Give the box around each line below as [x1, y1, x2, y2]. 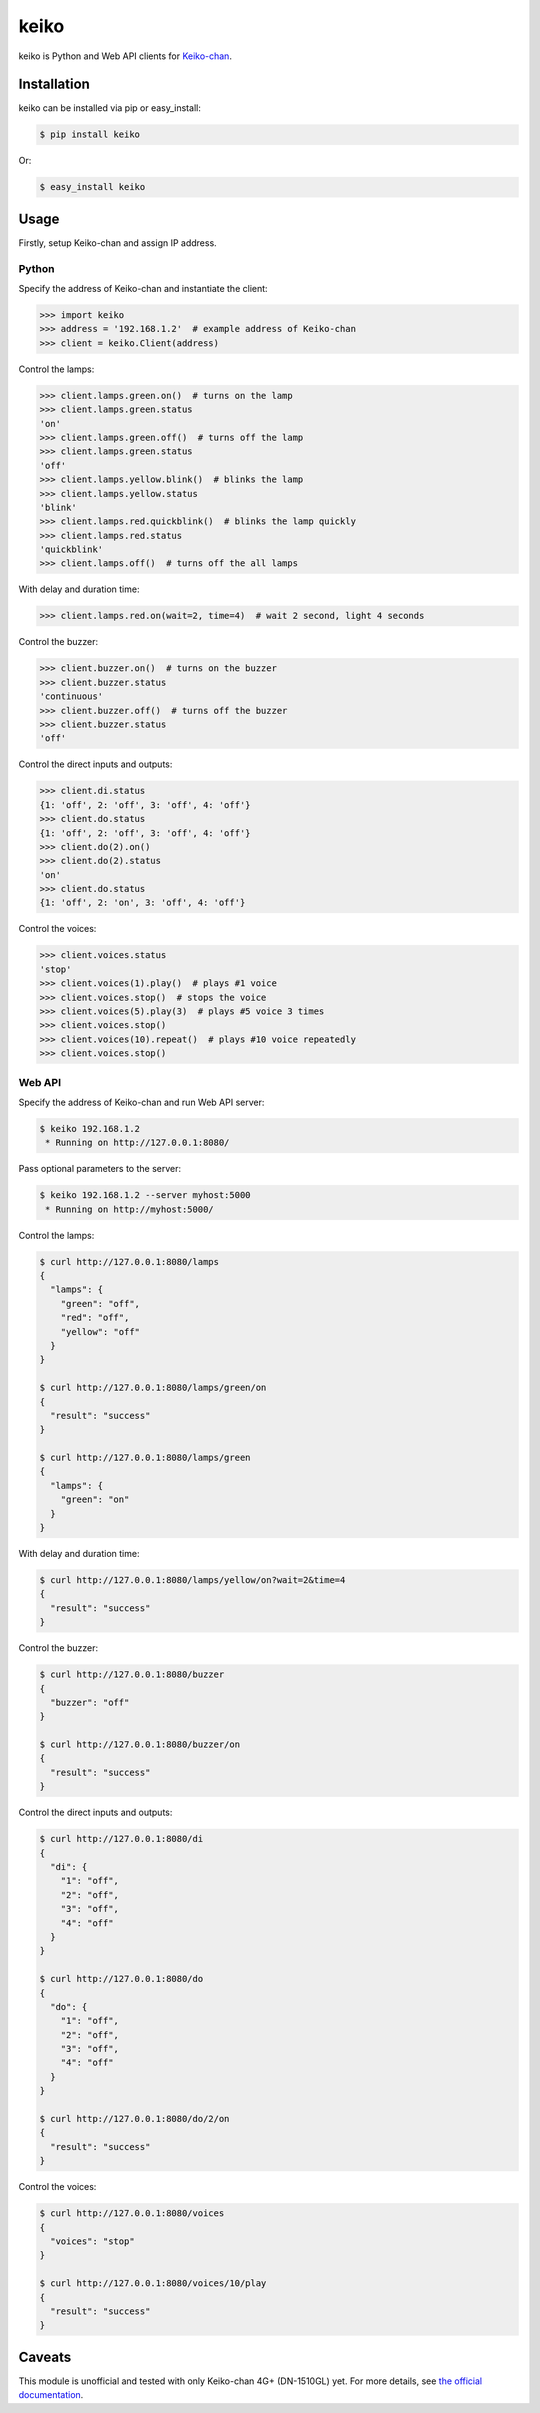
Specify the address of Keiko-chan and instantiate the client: [18, 283, 269, 295]
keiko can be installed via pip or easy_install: [18, 102, 202, 114]
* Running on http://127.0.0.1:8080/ [45, 1137, 230, 1149]
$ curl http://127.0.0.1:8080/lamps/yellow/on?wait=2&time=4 [39, 1574, 346, 1585]
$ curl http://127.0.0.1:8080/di [39, 1833, 204, 1845]
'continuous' [39, 691, 104, 702]
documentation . [18, 2389, 84, 2401]
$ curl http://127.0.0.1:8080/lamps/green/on [39, 1382, 267, 1394]
